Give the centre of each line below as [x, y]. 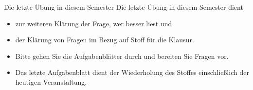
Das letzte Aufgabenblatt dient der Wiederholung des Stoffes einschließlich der [132, 72]
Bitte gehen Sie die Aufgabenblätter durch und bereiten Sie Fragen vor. [122, 56]
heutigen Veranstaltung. [51, 81]
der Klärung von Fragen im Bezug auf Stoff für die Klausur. [105, 40]
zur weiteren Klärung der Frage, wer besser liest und [94, 23]
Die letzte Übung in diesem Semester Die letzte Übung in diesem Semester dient [124, 7]
